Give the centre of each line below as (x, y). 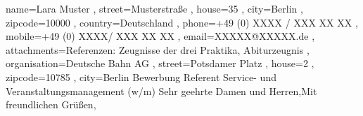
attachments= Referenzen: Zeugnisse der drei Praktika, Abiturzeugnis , (158, 49)
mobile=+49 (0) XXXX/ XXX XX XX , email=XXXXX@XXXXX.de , (160, 36)
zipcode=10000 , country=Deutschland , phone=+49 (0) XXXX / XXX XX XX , (182, 22)
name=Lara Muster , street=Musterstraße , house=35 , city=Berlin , (154, 8)
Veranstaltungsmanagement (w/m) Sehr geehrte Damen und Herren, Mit (161, 90)
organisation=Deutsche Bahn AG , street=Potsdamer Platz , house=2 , (160, 63)
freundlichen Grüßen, (51, 104)
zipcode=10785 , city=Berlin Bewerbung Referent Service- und (141, 77)
